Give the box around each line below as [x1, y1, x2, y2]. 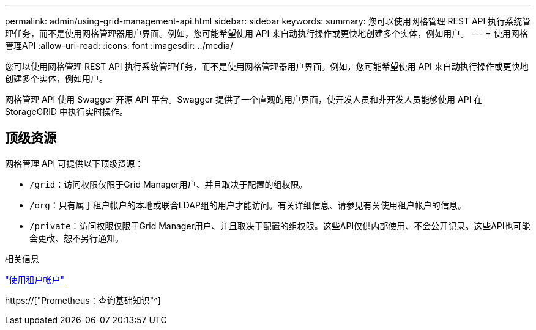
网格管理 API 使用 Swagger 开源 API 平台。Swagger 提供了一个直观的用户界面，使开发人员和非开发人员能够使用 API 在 [5, 94, 483, 105]
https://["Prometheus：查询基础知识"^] [5, 295, 161, 306]
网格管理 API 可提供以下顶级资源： [5, 158, 144, 169]
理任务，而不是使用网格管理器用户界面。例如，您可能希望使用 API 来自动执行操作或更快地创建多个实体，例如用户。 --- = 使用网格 [5, 28, 528, 38]
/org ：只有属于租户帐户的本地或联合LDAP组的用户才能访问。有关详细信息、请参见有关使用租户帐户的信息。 [29, 199, 466, 210]
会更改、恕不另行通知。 [29, 232, 124, 243]
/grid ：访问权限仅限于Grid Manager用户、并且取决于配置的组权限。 [29, 178, 308, 189]
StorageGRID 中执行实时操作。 [5, 106, 128, 117]
